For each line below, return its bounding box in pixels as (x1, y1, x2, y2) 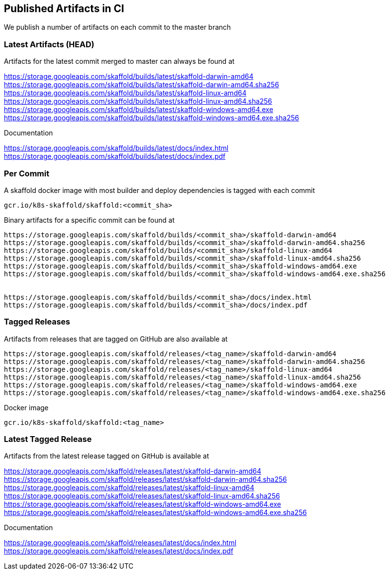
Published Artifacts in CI (4, 2, 124, 15)
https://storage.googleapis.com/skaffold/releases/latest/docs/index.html (4, 538, 237, 547)
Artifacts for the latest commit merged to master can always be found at (4, 57, 235, 66)
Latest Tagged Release (4, 434, 92, 444)
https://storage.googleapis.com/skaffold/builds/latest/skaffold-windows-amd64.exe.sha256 (4, 114, 299, 122)
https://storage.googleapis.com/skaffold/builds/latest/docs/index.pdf (4, 152, 225, 161)
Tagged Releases (4, 317, 71, 327)
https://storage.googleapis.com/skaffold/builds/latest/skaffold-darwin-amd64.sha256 (4, 80, 279, 89)
